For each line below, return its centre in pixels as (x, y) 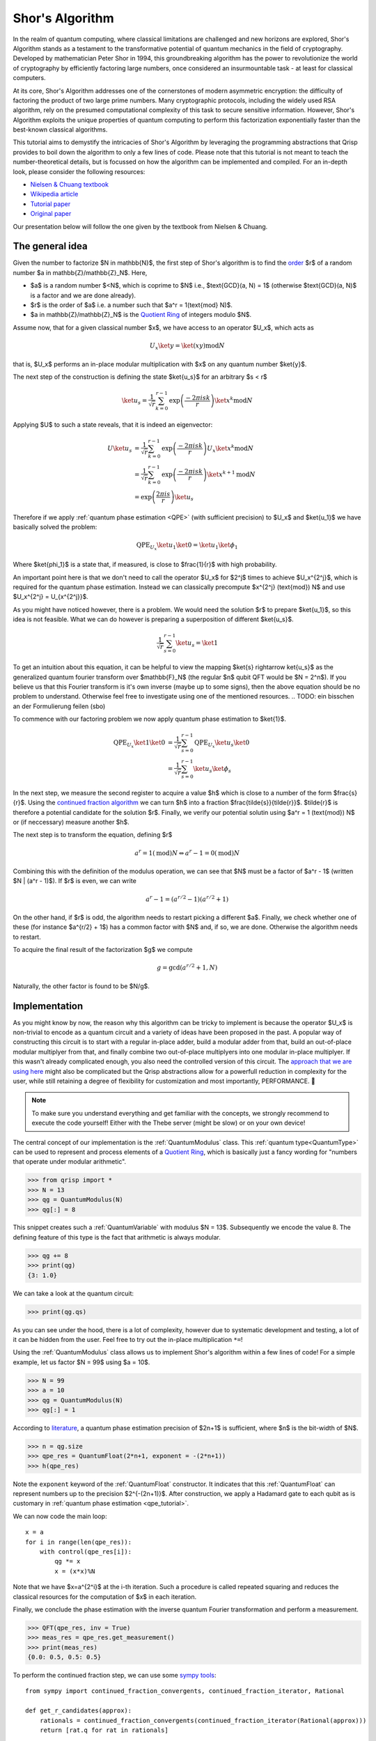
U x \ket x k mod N (230, 448)
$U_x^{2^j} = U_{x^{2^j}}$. (50, 597)
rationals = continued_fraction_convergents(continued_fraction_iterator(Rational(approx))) (203, 1720)
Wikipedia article (54, 194)
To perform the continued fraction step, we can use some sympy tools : (115, 1676)
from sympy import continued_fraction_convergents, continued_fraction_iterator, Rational (185, 1691)
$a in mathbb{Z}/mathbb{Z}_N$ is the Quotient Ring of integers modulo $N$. (141, 315)
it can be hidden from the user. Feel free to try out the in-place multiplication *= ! (128, 1339)
